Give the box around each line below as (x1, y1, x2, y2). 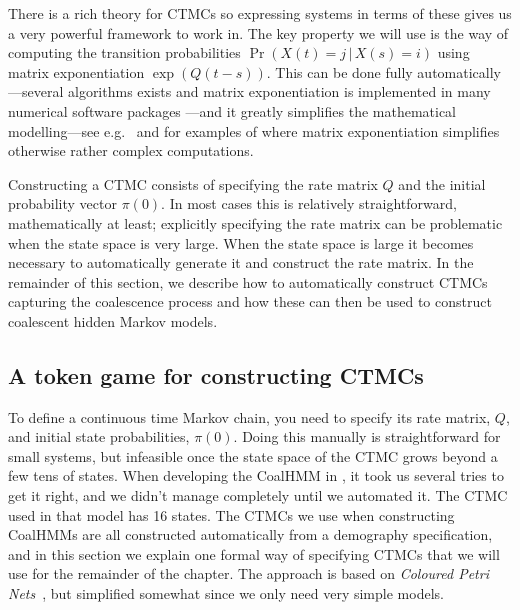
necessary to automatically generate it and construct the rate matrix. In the (8, 252, 474, 273)
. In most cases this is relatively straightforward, (161, 193, 457, 214)
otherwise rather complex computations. (8, 140, 254, 161)
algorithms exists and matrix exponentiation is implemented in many (67, 81, 491, 102)
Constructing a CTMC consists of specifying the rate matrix (8, 173, 378, 194)
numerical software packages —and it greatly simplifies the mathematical (8, 100, 457, 121)
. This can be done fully (266, 61, 413, 82)
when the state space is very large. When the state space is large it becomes (8, 232, 474, 253)
